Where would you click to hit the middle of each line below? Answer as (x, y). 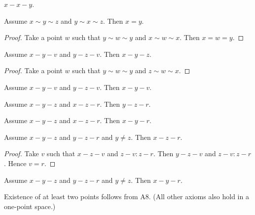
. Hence (15, 163)
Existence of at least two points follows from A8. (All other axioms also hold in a (127, 196)
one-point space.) (30, 206)
